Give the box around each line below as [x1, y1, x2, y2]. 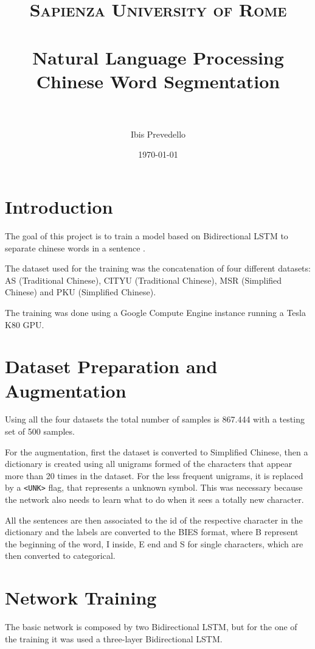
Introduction [5, 194, 113, 219]
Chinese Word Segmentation [36, 68, 280, 93]
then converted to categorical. [5, 549, 116, 562]
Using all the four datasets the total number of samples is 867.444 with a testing [5, 413, 305, 426]
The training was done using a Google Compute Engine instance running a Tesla [5, 306, 306, 318]
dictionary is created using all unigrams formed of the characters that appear [5, 457, 292, 470]
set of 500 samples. [5, 425, 75, 438]
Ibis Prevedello [130, 127, 186, 140]
